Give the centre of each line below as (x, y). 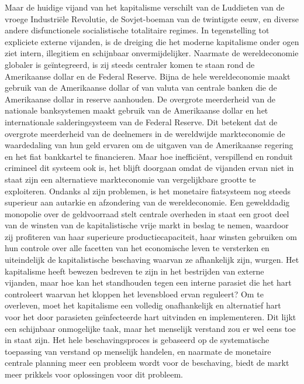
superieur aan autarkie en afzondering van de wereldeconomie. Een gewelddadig (147, 202)
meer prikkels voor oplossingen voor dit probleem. (94, 374)
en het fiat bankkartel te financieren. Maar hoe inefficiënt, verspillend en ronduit (149, 156)
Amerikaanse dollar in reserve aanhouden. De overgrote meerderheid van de (140, 99)
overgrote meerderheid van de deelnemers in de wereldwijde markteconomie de (145, 133)
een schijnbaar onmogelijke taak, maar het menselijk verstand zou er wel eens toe (150, 328)
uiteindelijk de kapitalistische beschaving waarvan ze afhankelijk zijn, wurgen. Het (152, 260)
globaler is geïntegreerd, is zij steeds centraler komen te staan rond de (130, 64)
